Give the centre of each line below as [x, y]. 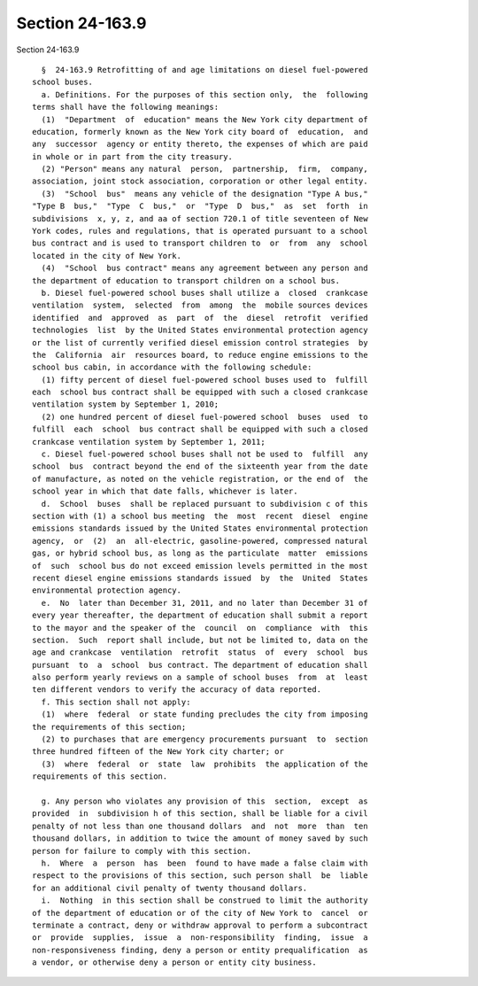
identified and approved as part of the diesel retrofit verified [200, 318]
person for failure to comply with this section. [142, 851]
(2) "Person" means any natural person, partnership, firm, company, [204, 169]
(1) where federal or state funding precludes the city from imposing [204, 714]
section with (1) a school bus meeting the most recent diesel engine [200, 516]
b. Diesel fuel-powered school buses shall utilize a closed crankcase [204, 293]
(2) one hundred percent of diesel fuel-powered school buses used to [204, 417]
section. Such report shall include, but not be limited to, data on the [200, 640]
